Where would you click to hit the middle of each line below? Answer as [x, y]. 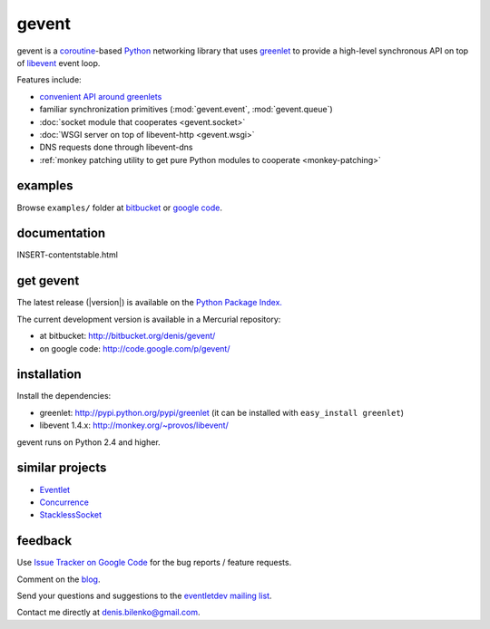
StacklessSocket [70, 515]
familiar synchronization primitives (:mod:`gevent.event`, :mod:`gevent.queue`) [186, 110]
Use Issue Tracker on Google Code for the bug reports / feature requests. [154, 563]
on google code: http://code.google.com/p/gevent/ [135, 348]
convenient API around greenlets [101, 96]
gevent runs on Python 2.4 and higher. [88, 442]
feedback [44, 541]
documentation [61, 233]
